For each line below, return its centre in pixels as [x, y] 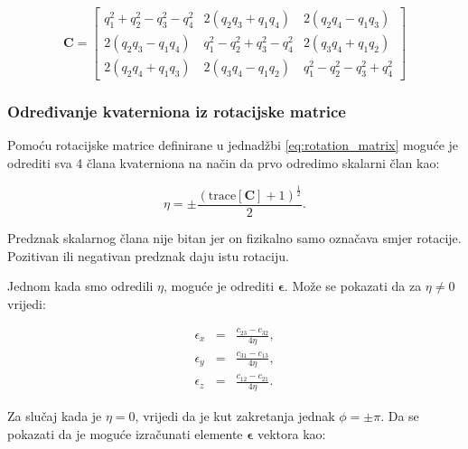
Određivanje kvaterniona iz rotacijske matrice [177, 112]
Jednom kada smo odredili [80, 286]
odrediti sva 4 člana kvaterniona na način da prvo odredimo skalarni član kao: [224, 162]
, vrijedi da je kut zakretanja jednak [235, 416]
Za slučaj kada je [55, 416]
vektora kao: [291, 433]
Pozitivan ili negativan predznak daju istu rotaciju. [148, 255]
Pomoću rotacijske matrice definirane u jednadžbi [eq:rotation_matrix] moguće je [233, 145]
